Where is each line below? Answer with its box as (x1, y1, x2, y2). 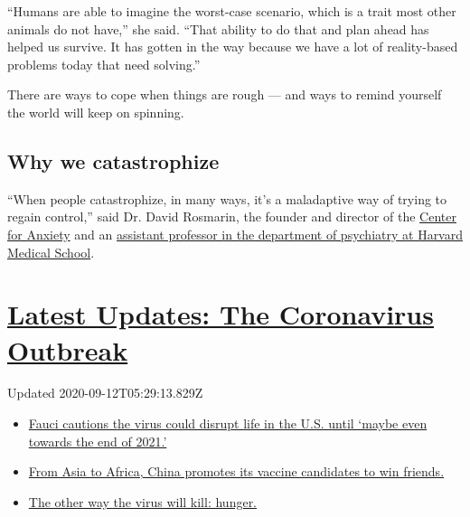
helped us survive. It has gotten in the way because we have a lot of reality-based (7, 37, 458, 56)
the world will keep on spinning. (7, 102, 184, 121)
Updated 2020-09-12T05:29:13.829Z (7, 383, 203, 402)
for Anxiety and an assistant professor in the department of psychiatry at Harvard (7, 224, 463, 243)
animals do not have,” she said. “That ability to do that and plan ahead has (7, 19, 429, 38)
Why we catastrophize (7, 146, 220, 174)
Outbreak (7, 331, 128, 368)
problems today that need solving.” (7, 54, 201, 73)
